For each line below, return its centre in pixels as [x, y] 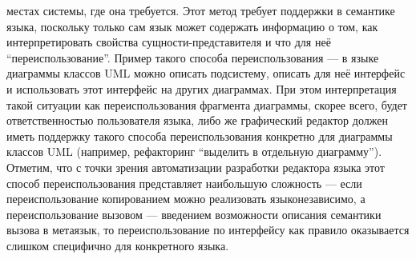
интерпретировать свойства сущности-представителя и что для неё [169, 42]
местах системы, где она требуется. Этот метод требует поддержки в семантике [201, 10]
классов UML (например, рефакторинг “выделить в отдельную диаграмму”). [194, 151]
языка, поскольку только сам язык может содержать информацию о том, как [192, 26]
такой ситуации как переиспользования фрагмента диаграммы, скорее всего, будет [207, 104]
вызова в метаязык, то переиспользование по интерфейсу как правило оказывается [208, 230]
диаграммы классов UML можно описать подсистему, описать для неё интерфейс [206, 73]
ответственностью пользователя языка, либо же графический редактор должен [197, 120]
